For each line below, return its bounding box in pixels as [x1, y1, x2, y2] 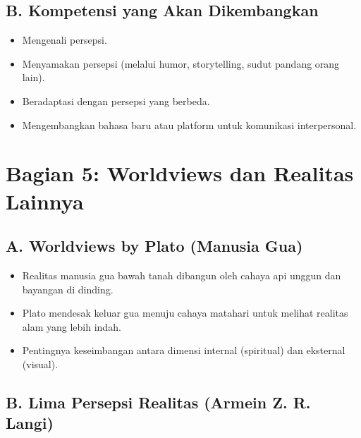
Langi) [6, 412, 54, 434]
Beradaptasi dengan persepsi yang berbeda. [22, 93, 210, 108]
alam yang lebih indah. [22, 319, 121, 334]
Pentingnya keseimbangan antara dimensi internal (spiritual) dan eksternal [22, 343, 345, 358]
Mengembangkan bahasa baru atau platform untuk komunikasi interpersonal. [22, 117, 357, 132]
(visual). [22, 356, 59, 371]
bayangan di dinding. [22, 281, 114, 296]
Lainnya [6, 186, 84, 215]
